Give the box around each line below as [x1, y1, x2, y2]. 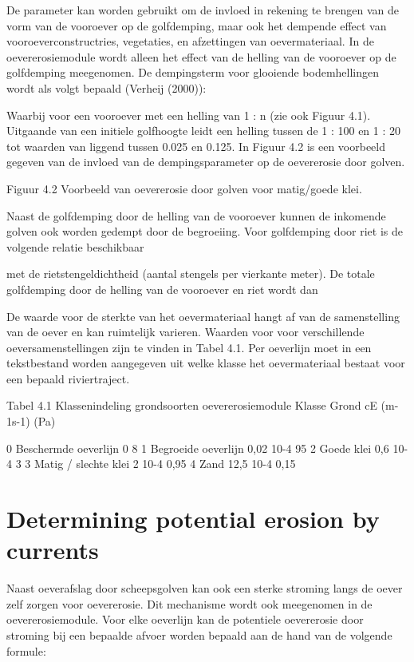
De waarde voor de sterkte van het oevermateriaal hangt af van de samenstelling [6, 307, 400, 324]
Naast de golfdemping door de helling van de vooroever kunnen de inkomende [6, 207, 386, 224]
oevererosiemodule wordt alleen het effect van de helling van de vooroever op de [6, 48, 396, 65]
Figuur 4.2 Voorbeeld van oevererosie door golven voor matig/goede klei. [6, 180, 362, 196]
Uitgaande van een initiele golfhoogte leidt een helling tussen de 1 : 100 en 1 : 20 [6, 122, 401, 139]
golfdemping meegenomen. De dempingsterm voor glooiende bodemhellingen [6, 64, 380, 81]
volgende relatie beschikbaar [6, 238, 144, 255]
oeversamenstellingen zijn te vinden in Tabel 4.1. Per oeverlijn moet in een [6, 339, 372, 355]
